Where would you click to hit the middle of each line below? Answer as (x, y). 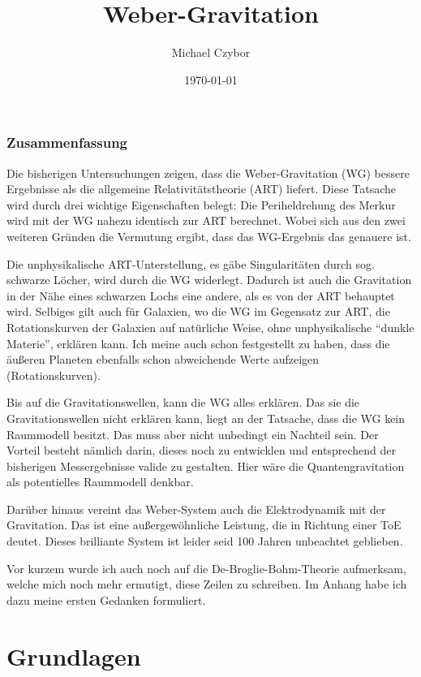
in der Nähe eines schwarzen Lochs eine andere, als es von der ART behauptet (201, 295)
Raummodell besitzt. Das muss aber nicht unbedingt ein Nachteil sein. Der (193, 434)
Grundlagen (74, 655)
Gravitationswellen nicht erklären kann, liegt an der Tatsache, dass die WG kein (206, 418)
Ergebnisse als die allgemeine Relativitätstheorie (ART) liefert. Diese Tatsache (202, 189)
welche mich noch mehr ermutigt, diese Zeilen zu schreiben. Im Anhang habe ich (207, 584)
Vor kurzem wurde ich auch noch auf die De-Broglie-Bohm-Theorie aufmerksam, (206, 568)
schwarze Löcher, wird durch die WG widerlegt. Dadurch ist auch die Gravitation (209, 280)
